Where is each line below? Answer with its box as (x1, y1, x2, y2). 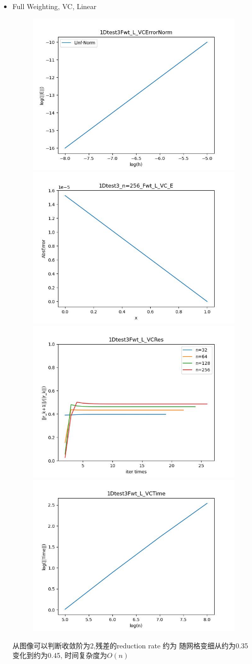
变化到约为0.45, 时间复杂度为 (12, 650, 107, 660)
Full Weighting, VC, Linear (12, 1, 97, 11)
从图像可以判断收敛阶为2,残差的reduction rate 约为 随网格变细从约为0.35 (12, 640, 248, 650)
